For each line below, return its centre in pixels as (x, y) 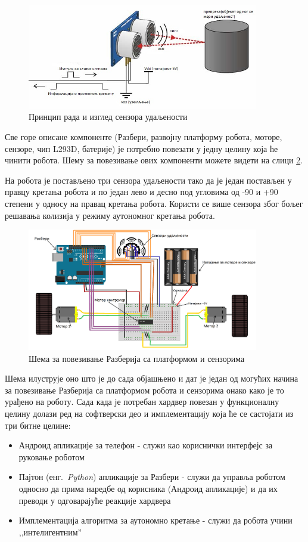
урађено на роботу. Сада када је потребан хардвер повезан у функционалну (142, 402)
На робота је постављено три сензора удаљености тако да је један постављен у (148, 180)
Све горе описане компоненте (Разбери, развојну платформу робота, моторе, (144, 137)
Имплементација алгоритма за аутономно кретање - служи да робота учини (155, 520)
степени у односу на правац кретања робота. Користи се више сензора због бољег (154, 204)
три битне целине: (38, 425)
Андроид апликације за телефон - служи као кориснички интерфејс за (146, 445)
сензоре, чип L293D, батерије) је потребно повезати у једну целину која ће (141, 148)
